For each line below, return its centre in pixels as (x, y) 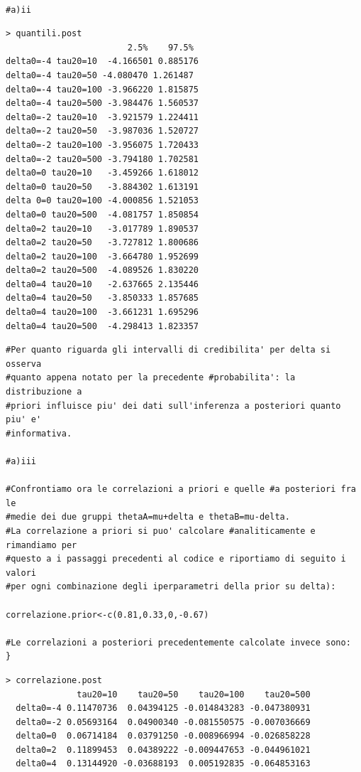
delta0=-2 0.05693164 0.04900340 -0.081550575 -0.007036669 (163, 722)
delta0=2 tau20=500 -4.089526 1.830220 (102, 270)
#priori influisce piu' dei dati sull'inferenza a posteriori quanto (173, 406)
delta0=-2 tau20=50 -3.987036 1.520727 (102, 131)
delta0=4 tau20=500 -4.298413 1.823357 (102, 326)
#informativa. (39, 433)
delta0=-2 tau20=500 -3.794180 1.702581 (102, 159)
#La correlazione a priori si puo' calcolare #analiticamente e (161, 531)
